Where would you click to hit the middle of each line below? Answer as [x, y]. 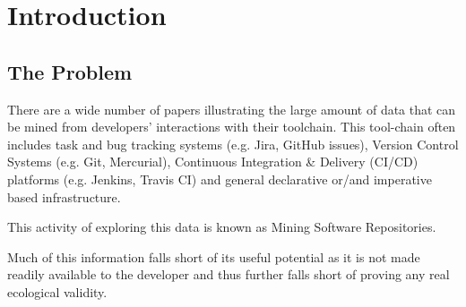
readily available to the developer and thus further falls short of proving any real [229, 274]
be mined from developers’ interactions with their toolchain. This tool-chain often [232, 127]
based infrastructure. [64, 196]
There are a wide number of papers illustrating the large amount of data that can [232, 109]
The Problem [70, 71]
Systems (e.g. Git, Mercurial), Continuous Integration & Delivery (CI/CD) [213, 162]
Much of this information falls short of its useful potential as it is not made [214, 256]
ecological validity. [57, 291]
